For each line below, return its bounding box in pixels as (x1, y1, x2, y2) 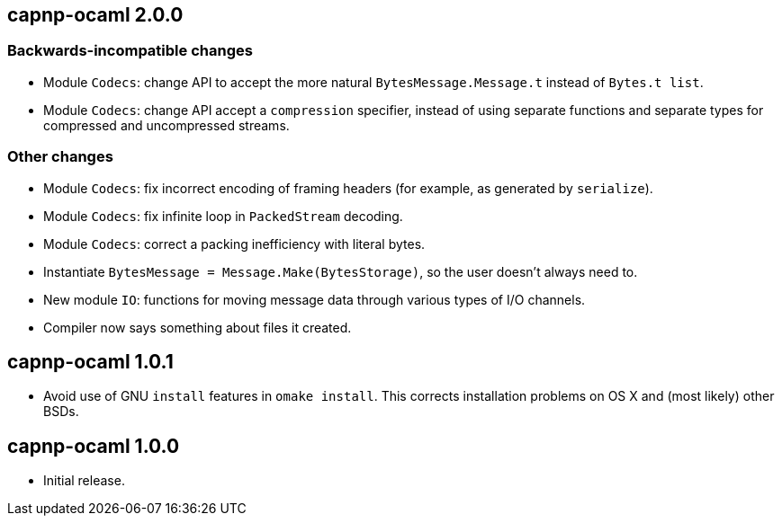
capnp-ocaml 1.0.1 (7, 350, 174, 373)
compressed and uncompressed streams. (43, 117, 290, 133)
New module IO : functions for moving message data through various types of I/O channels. (43, 291, 586, 307)
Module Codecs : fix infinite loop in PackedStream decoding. (43, 208, 403, 224)
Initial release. (43, 473, 125, 489)
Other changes (7, 147, 113, 166)
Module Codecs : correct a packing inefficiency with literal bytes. (43, 235, 426, 252)
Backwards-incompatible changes (7, 41, 253, 60)
